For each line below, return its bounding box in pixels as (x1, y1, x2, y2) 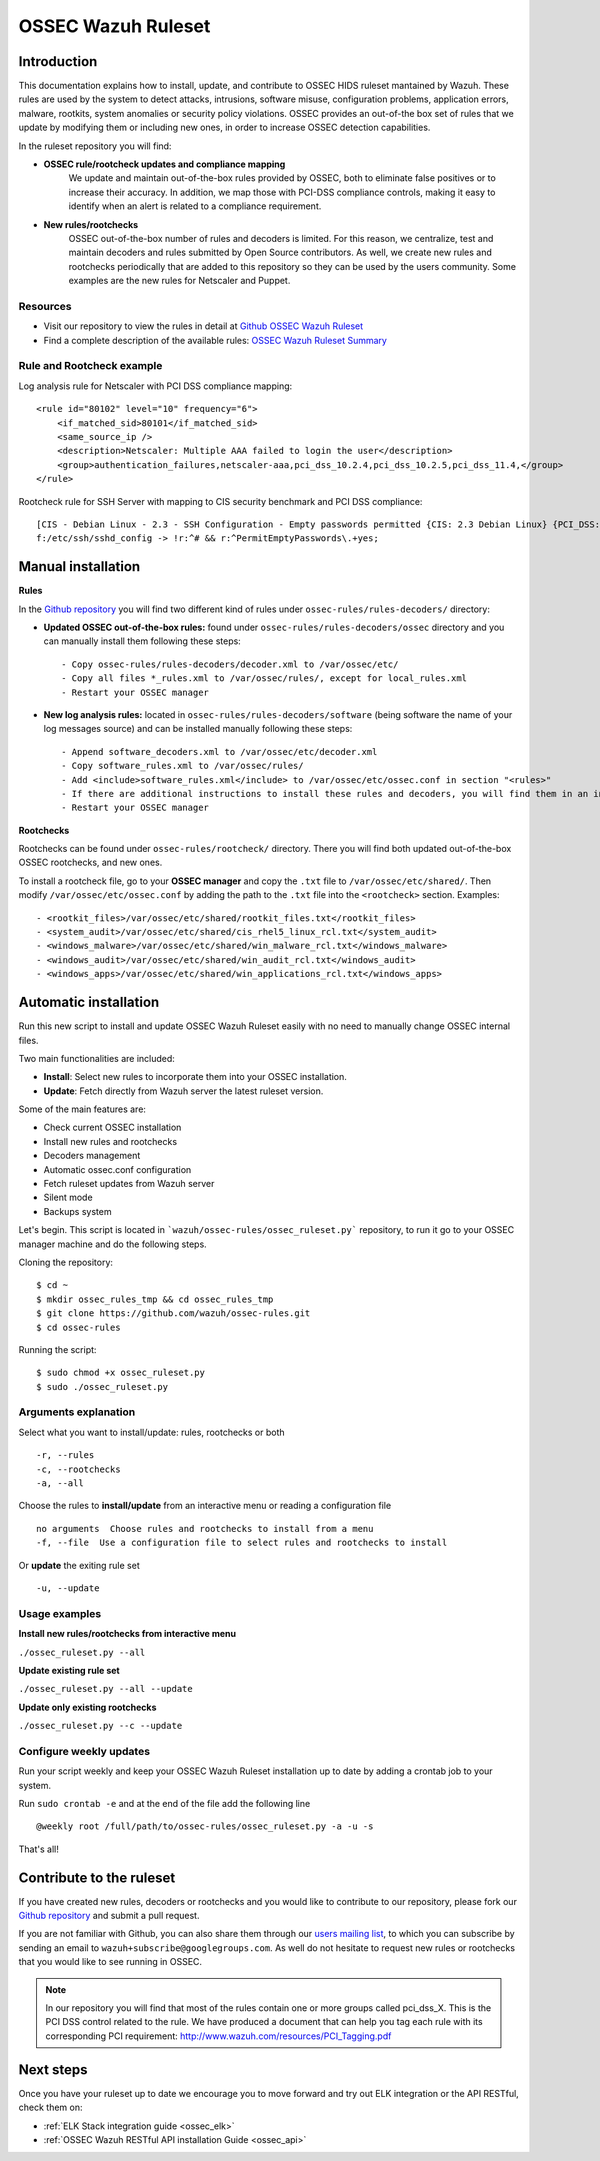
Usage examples (18, 1606, 102, 1620)
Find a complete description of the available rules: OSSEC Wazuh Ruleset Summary (43, 334, 387, 346)
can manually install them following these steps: (43, 635, 242, 647)
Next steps (18, 2061, 88, 2078)
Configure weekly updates (18, 1744, 150, 1758)
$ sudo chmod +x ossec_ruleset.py (36, 1367, 205, 1379)
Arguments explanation (18, 1405, 136, 1419)
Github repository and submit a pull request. (18, 1910, 200, 1922)
